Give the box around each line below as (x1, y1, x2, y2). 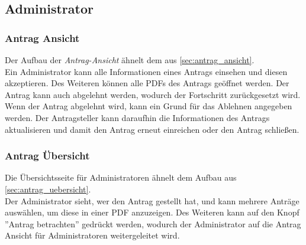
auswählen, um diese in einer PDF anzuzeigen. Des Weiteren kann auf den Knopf (5, 206, 299, 218)
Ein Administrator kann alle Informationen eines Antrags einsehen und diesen (5, 65, 288, 77)
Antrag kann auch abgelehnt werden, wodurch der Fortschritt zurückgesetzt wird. (5, 88, 301, 100)
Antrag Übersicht (5, 148, 90, 163)
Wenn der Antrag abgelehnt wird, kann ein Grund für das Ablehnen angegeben (5, 100, 292, 112)
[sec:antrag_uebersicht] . (5, 182, 91, 195)
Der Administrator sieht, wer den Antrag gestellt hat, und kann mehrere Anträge (5, 194, 299, 207)
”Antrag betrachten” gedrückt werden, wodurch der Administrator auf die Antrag (5, 217, 301, 230)
